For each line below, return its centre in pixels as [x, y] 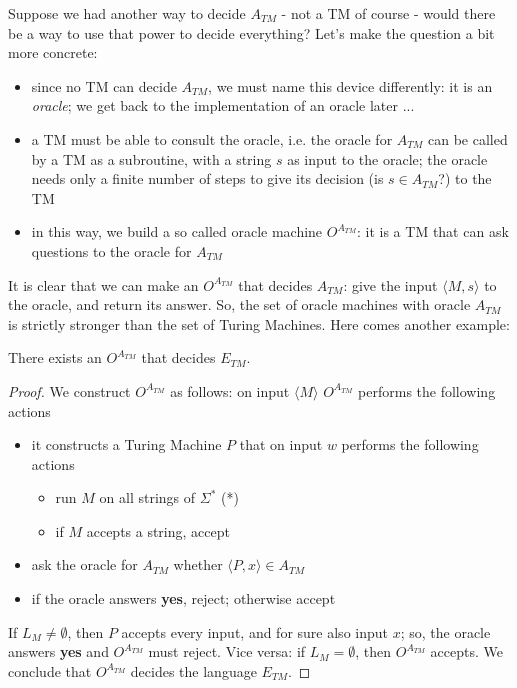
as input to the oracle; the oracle [387, 158]
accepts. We [467, 651]
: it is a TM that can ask [433, 231]
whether [198, 564]
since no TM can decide [104, 85]
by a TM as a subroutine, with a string [151, 158]
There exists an [55, 357]
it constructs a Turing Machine [126, 444]
